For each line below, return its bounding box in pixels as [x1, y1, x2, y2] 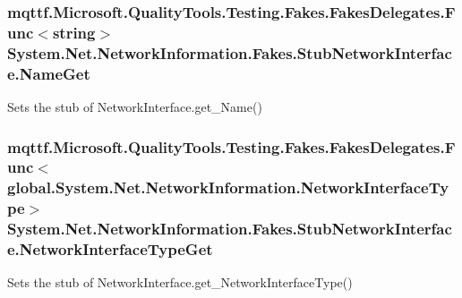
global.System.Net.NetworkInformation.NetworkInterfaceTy [7, 176, 449, 199]
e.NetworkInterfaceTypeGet [7, 238, 213, 260]
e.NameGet [7, 62, 90, 84]
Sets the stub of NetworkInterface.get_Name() [7, 97, 262, 115]
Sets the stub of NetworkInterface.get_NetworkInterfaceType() [7, 273, 353, 292]
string [52, 21, 96, 43]
